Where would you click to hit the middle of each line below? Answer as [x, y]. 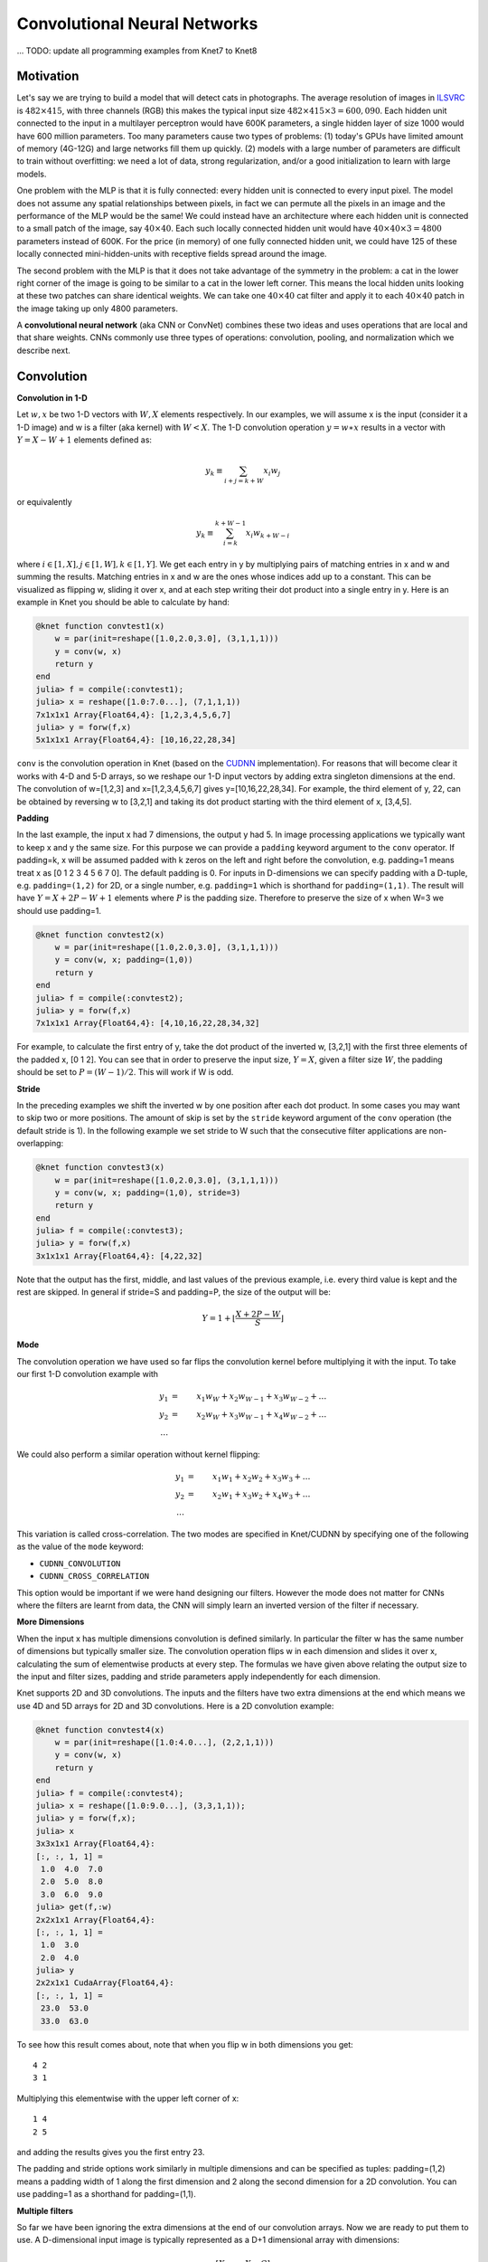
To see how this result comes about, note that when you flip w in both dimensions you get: [185, 2044]
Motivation [48, 76]
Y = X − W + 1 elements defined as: [84, 440]
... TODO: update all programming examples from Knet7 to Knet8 [137, 51]
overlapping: [40, 1144]
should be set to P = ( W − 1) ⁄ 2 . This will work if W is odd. [125, 1072]
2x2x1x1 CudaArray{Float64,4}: [105, 1983]
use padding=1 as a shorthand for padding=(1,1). [106, 2194]
